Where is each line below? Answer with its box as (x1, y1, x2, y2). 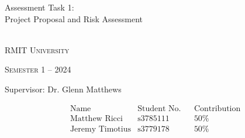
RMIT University (5, 43, 70, 56)
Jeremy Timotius (70, 125, 132, 133)
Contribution (194, 104, 241, 113)
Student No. (137, 104, 181, 113)
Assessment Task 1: (5, 1, 74, 13)
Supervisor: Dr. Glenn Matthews (5, 82, 122, 95)
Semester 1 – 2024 (5, 63, 71, 75)
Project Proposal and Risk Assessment (5, 12, 143, 25)
